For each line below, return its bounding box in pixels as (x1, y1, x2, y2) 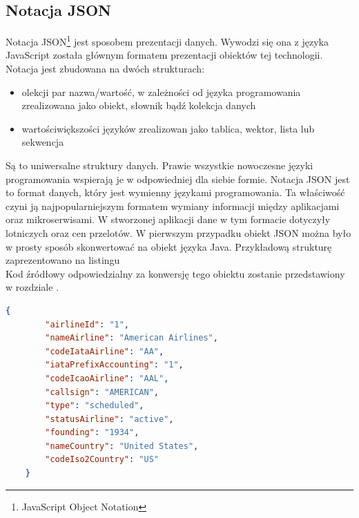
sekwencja (21, 135, 64, 149)
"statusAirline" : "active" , (45, 414, 174, 424)
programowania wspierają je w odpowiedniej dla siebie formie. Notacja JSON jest (6, 171, 350, 186)
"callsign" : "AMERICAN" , (45, 387, 159, 397)
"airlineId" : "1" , (45, 319, 130, 329)
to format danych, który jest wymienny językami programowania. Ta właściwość (6, 185, 345, 200)
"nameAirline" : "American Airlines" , (45, 333, 218, 343)
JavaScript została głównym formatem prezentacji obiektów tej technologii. (6, 48, 323, 62)
